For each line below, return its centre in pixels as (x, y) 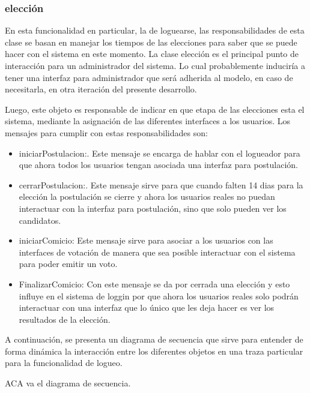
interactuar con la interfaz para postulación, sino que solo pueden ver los (153, 208)
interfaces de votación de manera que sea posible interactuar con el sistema (157, 252)
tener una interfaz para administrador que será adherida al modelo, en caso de (149, 77)
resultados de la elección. (65, 319)
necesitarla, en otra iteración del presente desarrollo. (101, 89)
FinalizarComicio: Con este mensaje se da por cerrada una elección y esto (154, 283)
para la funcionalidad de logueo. (64, 363)
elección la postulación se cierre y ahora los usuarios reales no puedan (147, 196)
